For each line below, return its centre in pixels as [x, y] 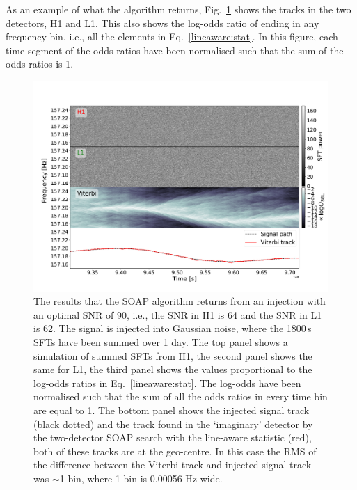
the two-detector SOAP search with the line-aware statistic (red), [173, 437]
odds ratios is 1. [40, 64]
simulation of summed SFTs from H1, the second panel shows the [173, 355]
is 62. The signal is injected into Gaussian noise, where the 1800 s [173, 328]
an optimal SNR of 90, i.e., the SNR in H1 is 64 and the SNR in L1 [178, 314]
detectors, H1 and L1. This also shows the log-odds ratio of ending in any [162, 23]
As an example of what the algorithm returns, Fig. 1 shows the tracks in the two [178, 9]
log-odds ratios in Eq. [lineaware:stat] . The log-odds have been [167, 382]
